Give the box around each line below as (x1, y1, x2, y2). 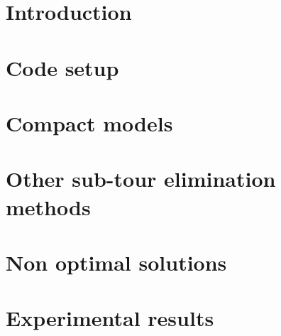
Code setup (6, 53, 119, 82)
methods (6, 192, 91, 221)
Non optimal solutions (6, 247, 227, 276)
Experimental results (6, 303, 214, 332)
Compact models (6, 108, 173, 137)
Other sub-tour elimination (6, 164, 276, 193)
